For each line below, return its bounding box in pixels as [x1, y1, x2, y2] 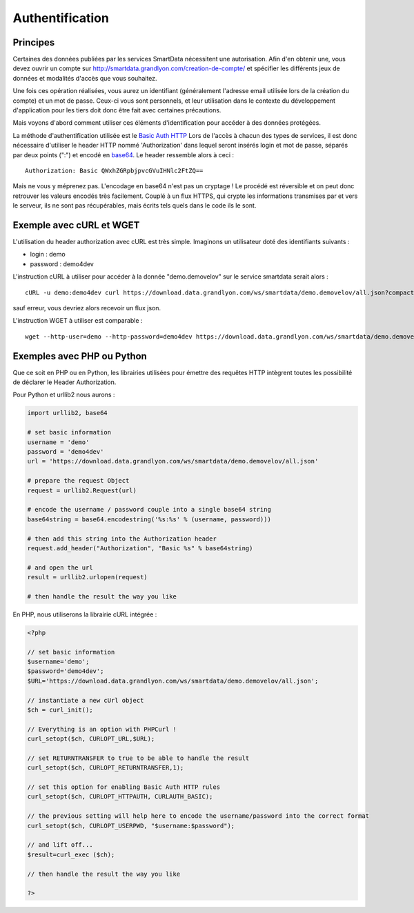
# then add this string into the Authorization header [27, 534, 217, 543]
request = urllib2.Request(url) [27, 486, 137, 494]
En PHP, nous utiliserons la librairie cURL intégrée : [12, 610, 157, 619]
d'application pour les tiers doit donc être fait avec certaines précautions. [12, 106, 221, 114]
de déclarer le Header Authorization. [12, 378, 117, 386]
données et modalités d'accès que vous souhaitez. [12, 74, 158, 82]
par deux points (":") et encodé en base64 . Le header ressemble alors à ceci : [12, 150, 235, 159]
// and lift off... [27, 841, 93, 849]
